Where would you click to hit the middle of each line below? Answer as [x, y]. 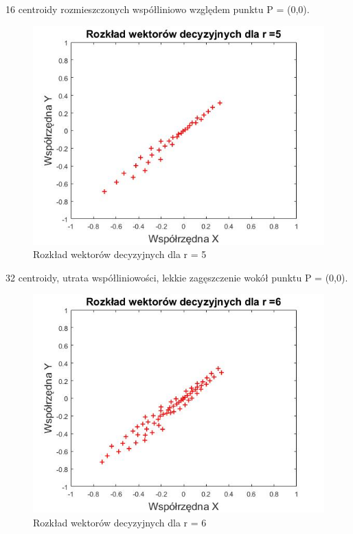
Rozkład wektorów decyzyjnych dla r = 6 [120, 522]
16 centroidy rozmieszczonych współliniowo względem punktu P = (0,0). [158, 9]
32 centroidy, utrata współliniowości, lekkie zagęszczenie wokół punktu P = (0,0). [177, 277]
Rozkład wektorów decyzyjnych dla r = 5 [120, 254]
